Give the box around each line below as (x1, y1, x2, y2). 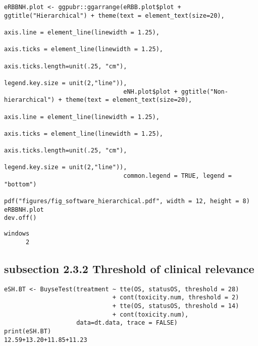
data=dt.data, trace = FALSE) (76, 319, 178, 327)
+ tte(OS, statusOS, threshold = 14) (112, 302, 239, 310)
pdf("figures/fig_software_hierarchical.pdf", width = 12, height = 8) (4, 198, 250, 205)
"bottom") (4, 180, 37, 188)
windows (4, 230, 30, 238)
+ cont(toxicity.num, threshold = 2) (112, 294, 239, 301)
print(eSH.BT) (4, 327, 51, 335)
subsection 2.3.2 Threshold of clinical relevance (4, 260, 254, 276)
